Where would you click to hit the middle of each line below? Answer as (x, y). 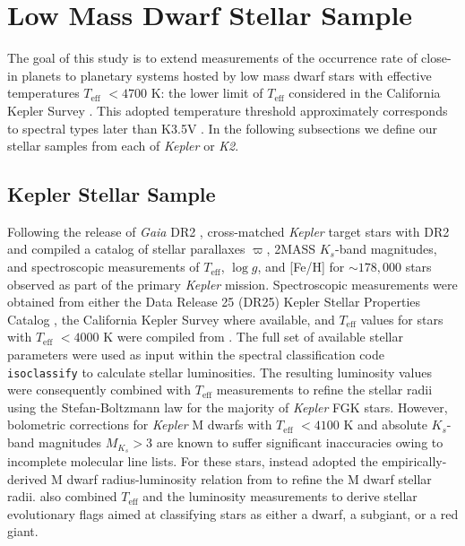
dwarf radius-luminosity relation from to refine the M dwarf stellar (249, 478)
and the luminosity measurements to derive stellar (280, 496)
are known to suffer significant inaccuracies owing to (300, 442)
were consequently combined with (99, 390)
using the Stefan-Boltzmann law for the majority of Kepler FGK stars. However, (228, 407)
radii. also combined (62, 496)
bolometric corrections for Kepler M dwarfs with (140, 425)
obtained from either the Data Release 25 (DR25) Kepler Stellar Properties (214, 302)
